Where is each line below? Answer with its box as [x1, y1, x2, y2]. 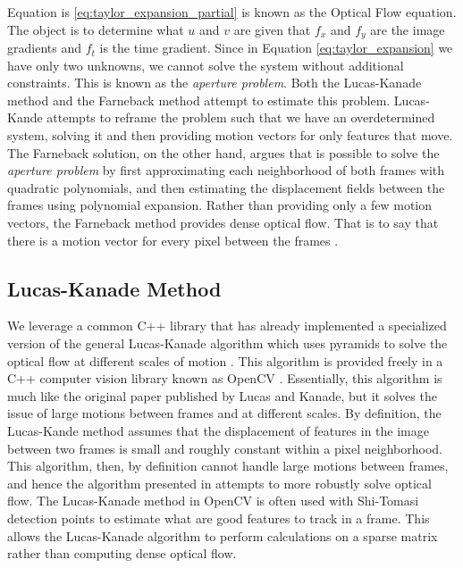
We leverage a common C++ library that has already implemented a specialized [7, 316, 447, 335]
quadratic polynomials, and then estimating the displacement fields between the [7, 178, 445, 196]
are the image [370, 20, 445, 38]
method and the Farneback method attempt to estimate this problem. [7, 90, 391, 109]
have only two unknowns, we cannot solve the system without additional [7, 55, 404, 74]
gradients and [7, 38, 81, 57]
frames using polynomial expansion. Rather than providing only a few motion [7, 196, 433, 214]
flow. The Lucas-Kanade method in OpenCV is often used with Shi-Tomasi [7, 491, 419, 510]
